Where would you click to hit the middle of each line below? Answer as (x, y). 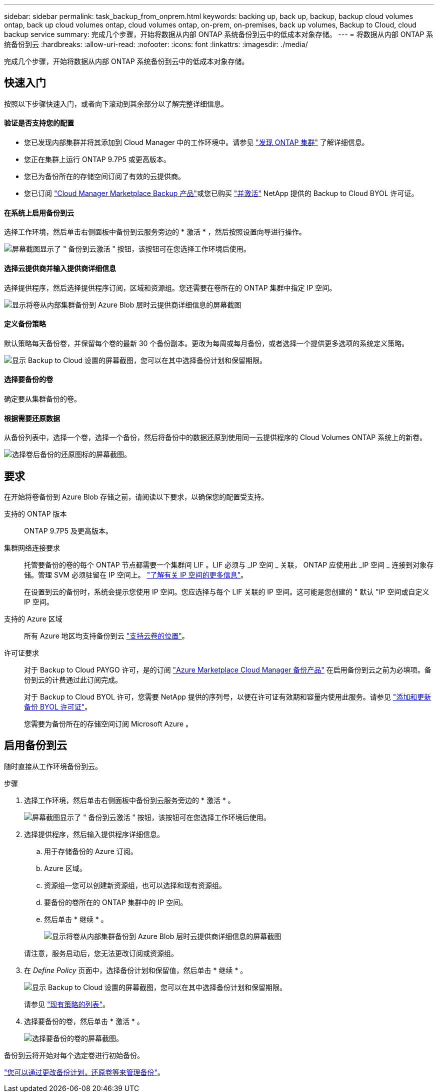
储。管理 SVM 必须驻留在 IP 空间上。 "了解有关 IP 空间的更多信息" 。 (136, 575)
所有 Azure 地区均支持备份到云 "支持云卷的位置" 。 (106, 636)
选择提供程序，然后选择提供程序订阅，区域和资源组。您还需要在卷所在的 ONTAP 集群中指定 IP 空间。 (170, 287)
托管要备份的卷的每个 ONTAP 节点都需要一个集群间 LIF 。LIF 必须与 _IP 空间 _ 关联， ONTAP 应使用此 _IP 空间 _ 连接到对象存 (229, 565)
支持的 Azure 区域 (33, 619)
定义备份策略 (25, 324)
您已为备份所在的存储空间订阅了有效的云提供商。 (104, 176)
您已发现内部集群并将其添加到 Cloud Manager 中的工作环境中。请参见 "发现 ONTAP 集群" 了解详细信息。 (196, 142)
